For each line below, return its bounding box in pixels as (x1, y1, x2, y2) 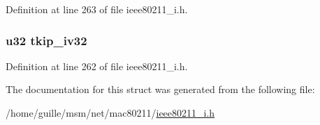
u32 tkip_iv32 (6, 31, 87, 49)
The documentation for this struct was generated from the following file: (6, 82, 315, 97)
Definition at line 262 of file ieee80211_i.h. (6, 58, 188, 73)
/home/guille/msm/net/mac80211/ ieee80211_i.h (6, 106, 215, 119)
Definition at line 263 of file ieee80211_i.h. (6, 2, 188, 16)
